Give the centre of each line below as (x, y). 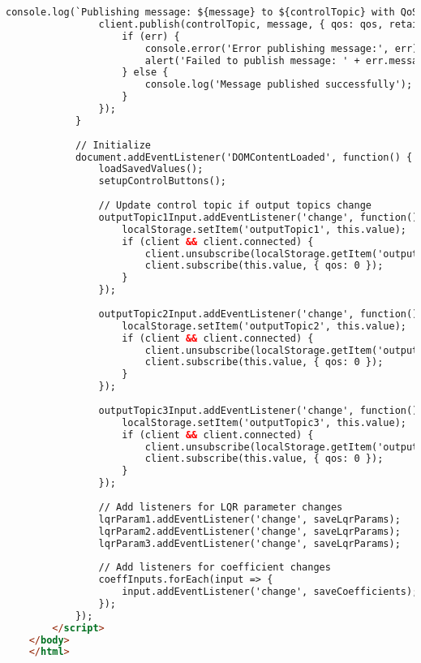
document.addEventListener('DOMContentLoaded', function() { (244, 157)
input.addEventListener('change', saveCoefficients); (270, 592)
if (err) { (151, 36)
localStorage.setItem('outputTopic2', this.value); (264, 326)
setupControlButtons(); (163, 181)
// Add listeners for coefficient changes (215, 568)
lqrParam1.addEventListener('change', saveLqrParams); (249, 519)
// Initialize (113, 145)
